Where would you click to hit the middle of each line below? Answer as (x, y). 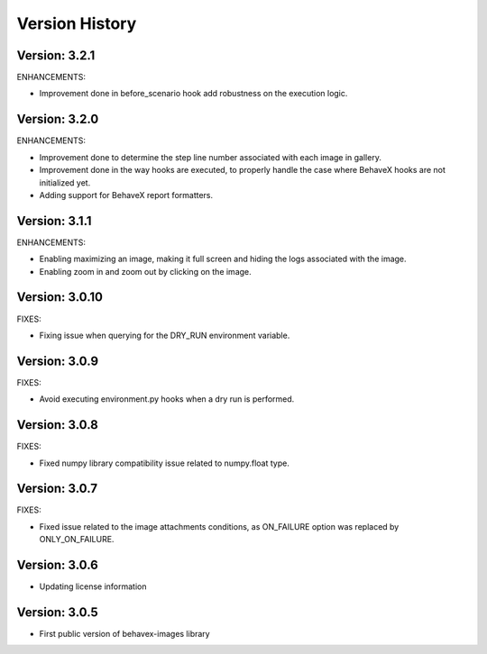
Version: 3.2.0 (58, 119)
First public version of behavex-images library (125, 634)
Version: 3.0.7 (57, 489)
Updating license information (93, 586)
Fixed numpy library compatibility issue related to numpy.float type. (165, 463)
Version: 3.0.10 (60, 297)
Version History (77, 23)
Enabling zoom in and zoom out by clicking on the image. (145, 271)
